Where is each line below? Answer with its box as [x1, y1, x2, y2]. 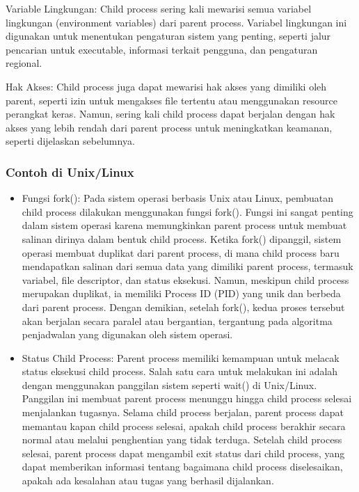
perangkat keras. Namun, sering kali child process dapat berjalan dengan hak [6, 106, 335, 121]
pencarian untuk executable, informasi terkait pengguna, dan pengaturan [6, 42, 318, 56]
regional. [6, 56, 42, 70]
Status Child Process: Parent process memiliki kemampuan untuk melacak [22, 350, 340, 365]
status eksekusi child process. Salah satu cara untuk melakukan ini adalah [22, 364, 338, 379]
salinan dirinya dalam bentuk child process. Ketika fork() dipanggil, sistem [22, 231, 342, 246]
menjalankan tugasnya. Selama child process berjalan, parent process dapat [22, 405, 344, 420]
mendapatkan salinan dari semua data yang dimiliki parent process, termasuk [22, 259, 353, 273]
